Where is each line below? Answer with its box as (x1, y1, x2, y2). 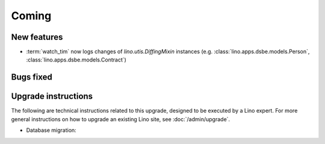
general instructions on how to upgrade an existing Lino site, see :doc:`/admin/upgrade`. (11, 115, 231, 123)
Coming (11, 9, 52, 22)
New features (11, 32, 63, 42)
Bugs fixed (11, 72, 52, 83)
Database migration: (26, 127, 76, 134)
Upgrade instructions (11, 91, 93, 102)
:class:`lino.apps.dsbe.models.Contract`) (26, 56, 126, 63)
